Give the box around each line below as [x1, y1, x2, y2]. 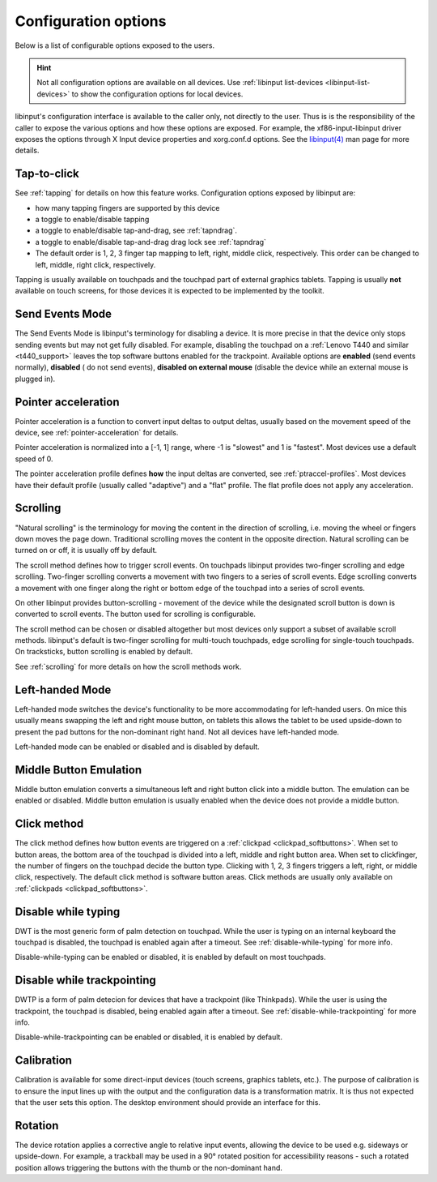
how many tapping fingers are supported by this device [35, 203, 220, 212]
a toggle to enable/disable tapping [35, 214, 150, 224]
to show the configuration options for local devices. [71, 89, 244, 99]
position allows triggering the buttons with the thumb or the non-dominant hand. [15, 1163, 283, 1172]
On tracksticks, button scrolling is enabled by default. [15, 647, 193, 657]
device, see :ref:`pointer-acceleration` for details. [15, 428, 179, 438]
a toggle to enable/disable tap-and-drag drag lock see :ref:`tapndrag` [35, 237, 267, 246]
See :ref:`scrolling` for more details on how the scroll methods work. [15, 662, 242, 671]
